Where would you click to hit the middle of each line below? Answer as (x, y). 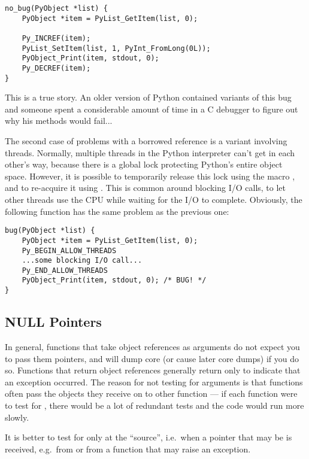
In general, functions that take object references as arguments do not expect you (152, 346)
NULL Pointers (53, 322)
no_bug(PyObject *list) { (56, 8)
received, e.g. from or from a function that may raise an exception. (128, 449)
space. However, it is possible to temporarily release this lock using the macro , (150, 176)
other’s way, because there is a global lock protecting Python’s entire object (144, 164)
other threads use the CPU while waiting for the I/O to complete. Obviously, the (154, 199)
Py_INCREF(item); (56, 38)
